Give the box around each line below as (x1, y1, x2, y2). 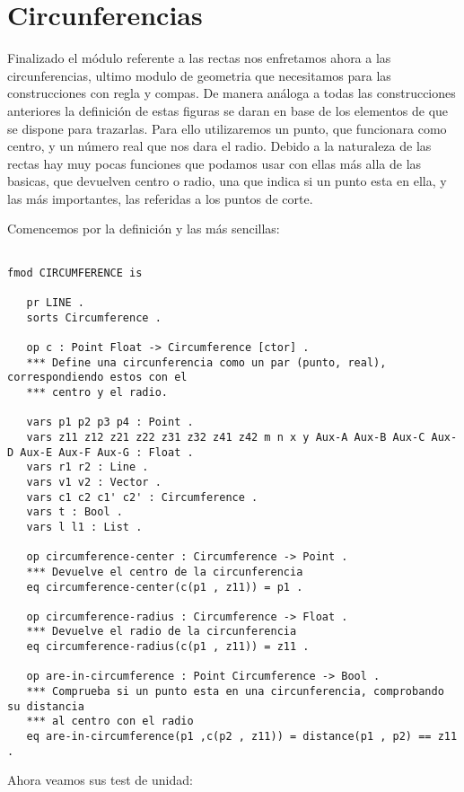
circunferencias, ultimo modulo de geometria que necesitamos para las (7, 66, 391, 84)
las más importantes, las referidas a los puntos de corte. (7, 189, 313, 207)
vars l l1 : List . (26, 520, 143, 533)
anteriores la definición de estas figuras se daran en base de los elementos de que (7, 101, 449, 119)
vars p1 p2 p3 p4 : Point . (26, 416, 194, 429)
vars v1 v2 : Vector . (26, 475, 162, 488)
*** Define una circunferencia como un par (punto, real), (26, 356, 387, 369)
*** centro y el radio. (26, 385, 168, 399)
